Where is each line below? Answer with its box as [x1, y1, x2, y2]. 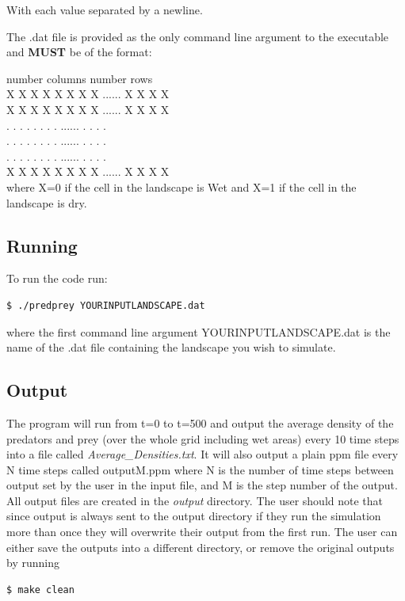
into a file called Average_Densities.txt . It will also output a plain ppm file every [6, 446, 399, 462]
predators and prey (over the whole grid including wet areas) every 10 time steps [6, 430, 399, 447]
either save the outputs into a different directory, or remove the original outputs [6, 538, 395, 555]
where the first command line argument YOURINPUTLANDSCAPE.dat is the [6, 323, 391, 340]
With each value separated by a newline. [6, 2, 203, 17]
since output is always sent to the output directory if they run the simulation [6, 508, 381, 524]
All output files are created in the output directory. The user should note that [6, 492, 384, 508]
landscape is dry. [6, 194, 87, 211]
